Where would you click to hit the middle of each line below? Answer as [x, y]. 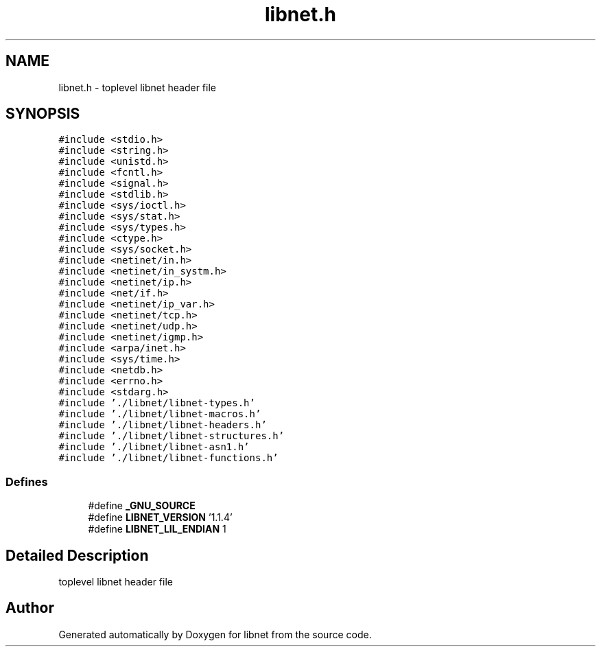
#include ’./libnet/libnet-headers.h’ [163, 425]
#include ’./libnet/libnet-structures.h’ [172, 436]
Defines [27, 481]
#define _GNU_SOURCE [142, 506]
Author [30, 608]
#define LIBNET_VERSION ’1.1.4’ [160, 517]
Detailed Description [77, 555]
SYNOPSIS [43, 114]
